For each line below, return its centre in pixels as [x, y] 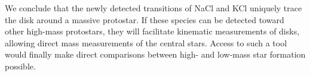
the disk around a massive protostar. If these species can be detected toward [145, 19]
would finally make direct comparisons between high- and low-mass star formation [155, 54]
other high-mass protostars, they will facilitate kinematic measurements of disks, [152, 31]
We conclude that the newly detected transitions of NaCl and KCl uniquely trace [154, 8]
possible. [20, 66]
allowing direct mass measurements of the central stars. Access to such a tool [146, 42]
